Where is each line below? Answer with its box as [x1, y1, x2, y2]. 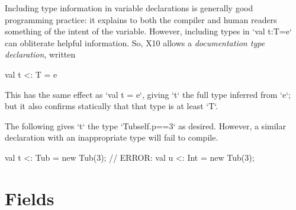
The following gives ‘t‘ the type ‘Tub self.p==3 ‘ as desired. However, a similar [5, 119, 286, 132]
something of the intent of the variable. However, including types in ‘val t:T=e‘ [5, 25, 292, 37]
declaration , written [5, 48, 76, 61]
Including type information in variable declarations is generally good [5, 2, 253, 14]
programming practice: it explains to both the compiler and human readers [5, 13, 277, 26]
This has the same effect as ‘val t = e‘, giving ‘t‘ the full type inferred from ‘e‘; [5, 88, 291, 100]
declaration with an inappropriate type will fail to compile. [5, 131, 218, 144]
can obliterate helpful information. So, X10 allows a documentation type [5, 36, 265, 49]
